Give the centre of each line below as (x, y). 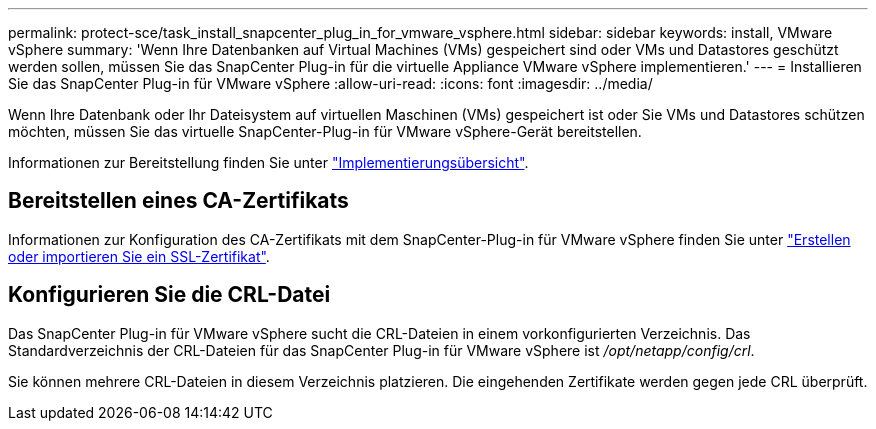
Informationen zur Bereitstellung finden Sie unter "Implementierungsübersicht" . (268, 162)
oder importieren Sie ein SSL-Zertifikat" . (139, 256)
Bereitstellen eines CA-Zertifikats (178, 201)
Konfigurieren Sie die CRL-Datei (169, 295)
